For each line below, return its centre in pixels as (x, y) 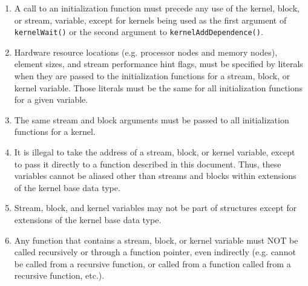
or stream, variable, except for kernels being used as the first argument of (150, 20)
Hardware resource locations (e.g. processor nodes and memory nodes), (146, 52)
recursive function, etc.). (59, 275)
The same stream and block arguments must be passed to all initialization (152, 119)
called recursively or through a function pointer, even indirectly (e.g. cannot (155, 252)
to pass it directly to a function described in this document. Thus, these (148, 164)
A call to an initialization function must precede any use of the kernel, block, (157, 8)
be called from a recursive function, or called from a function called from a (152, 263)
